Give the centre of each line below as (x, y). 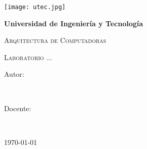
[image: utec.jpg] (35, 7)
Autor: (14, 74)
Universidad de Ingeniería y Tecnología (74, 23)
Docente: (18, 108)
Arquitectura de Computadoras (55, 40)
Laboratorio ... (28, 57)
